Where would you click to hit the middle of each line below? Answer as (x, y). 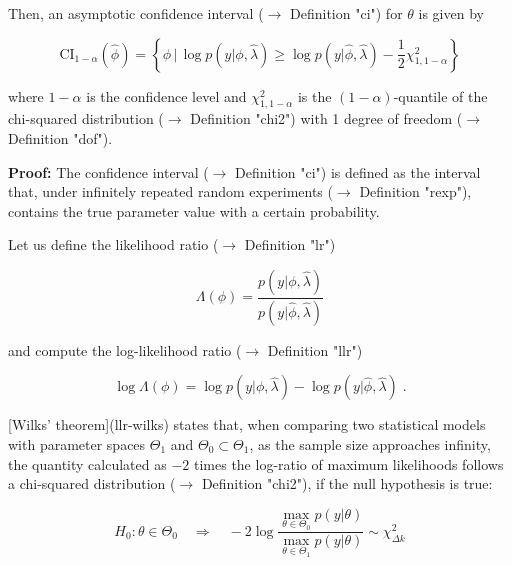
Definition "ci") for (346, 13)
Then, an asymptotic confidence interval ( (136, 13)
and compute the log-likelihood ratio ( (125, 349)
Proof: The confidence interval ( (108, 171)
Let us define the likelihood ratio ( (113, 244)
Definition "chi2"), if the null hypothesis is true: (347, 483)
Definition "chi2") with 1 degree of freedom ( (326, 118)
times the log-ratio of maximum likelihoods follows (348, 463)
